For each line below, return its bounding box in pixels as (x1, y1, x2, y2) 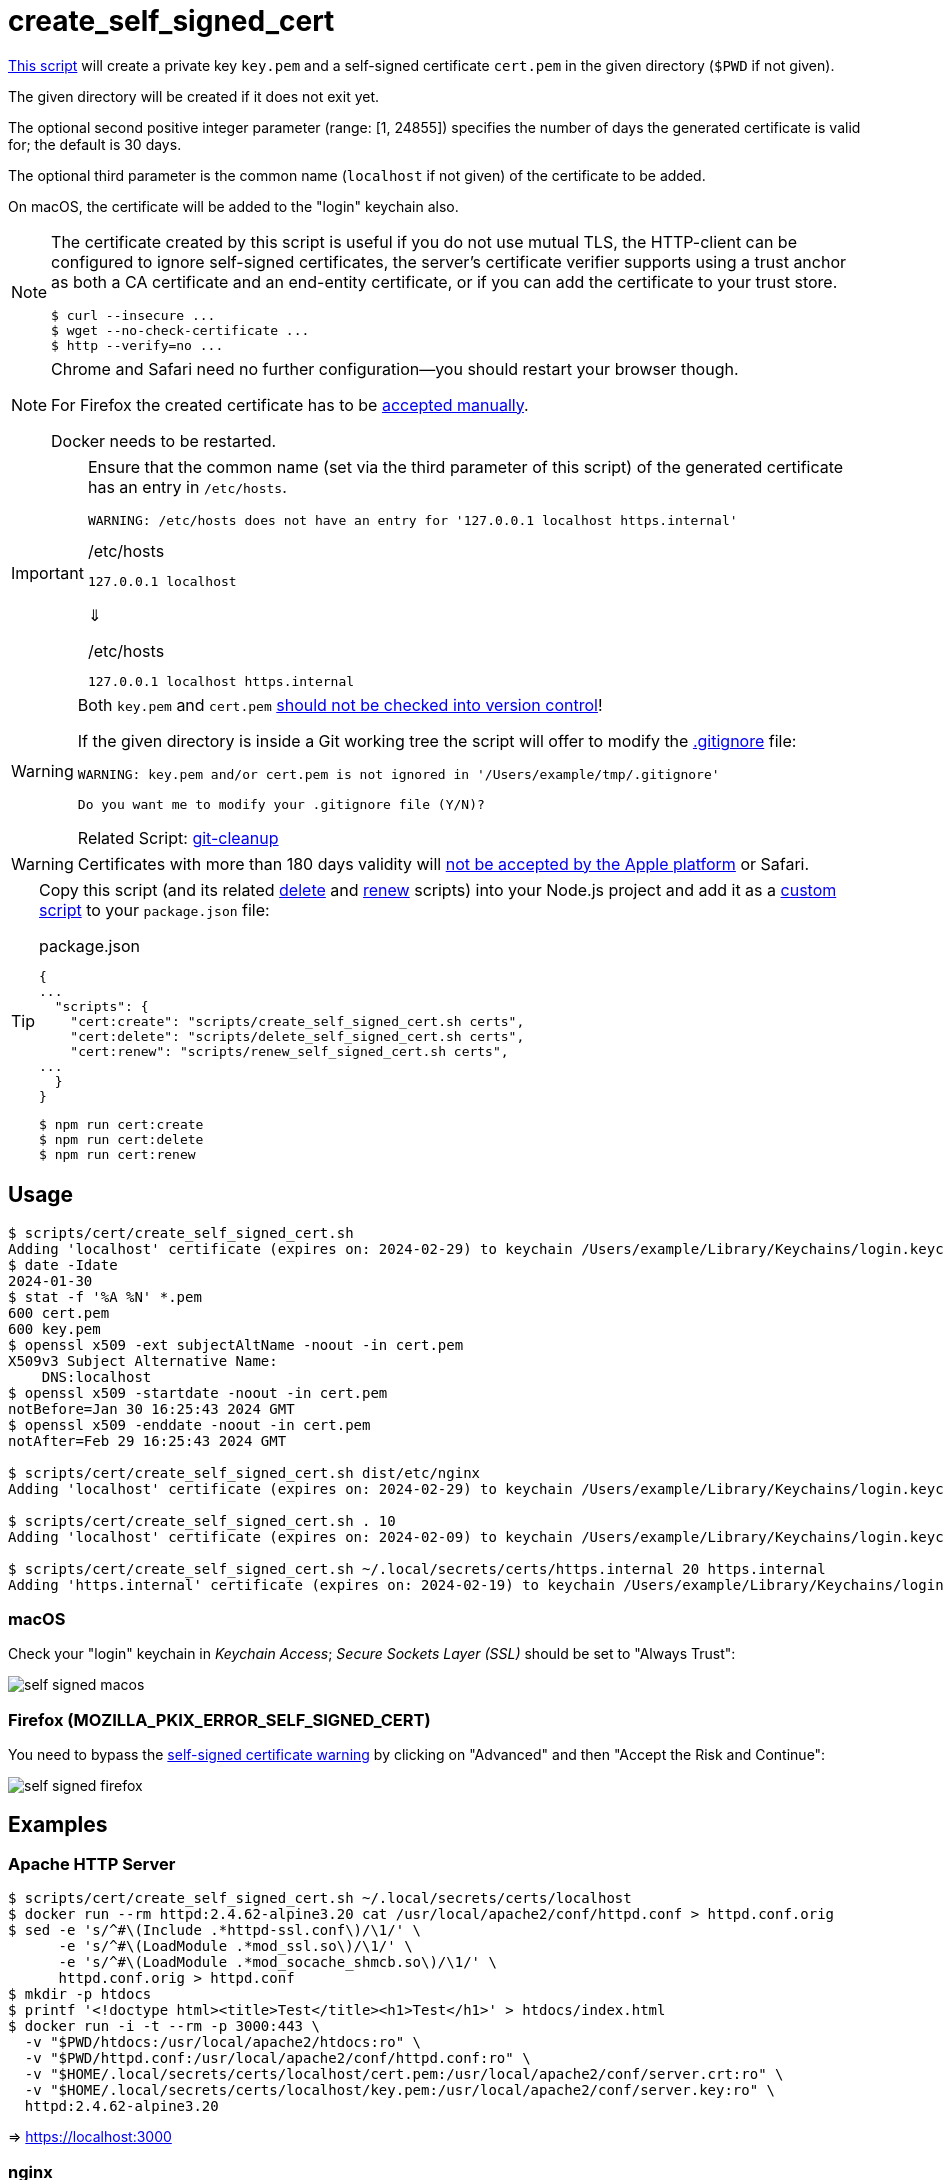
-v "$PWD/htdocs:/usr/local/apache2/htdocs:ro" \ (24, 2034, 422, 2051)
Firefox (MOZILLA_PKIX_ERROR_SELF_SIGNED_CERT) (8, 1709, 431, 1730)
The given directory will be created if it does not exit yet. (8, 87, 380, 105)
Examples (8, 1811, 108, 1837)
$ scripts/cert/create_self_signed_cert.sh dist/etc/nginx (8, 1464, 481, 1481)
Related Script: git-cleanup (77, 827, 279, 848)
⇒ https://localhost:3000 (8, 2128, 172, 2146)
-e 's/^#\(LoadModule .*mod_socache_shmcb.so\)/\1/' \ (58, 1954, 497, 1971)
